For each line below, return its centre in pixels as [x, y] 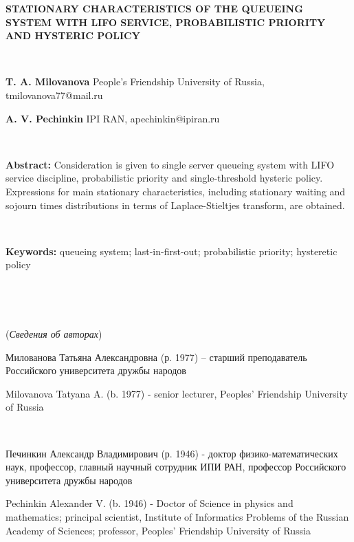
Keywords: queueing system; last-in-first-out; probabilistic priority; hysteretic [172, 251]
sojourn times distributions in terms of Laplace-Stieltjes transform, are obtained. [175, 205]
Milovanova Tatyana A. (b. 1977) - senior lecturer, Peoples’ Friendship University [177, 393]
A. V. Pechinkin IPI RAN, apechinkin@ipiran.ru [113, 118]
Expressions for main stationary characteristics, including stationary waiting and [176, 191]
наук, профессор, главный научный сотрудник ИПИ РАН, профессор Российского [176, 467]
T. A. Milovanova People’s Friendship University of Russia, [135, 82]
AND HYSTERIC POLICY [73, 35]
